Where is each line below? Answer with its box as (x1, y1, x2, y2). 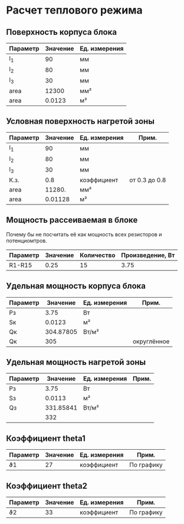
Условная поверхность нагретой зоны (6, 116, 155, 126)
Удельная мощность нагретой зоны (6, 357, 146, 367)
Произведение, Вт (121, 251, 175, 259)
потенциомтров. (6, 237, 47, 244)
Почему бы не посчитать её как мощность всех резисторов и (6, 230, 162, 238)
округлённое (132, 337, 170, 345)
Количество (79, 251, 116, 259)
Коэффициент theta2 (6, 481, 87, 491)
